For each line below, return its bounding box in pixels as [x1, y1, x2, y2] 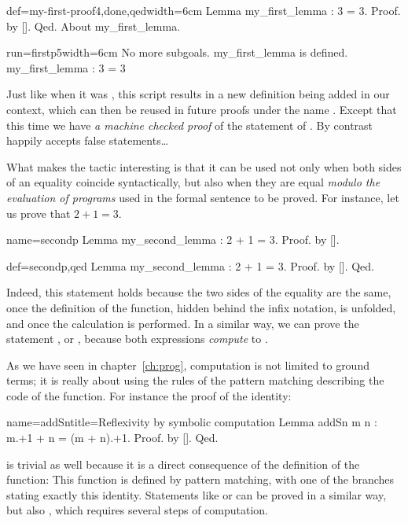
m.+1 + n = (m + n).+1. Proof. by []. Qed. [6, 429, 219, 446]
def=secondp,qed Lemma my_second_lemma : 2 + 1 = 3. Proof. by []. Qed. [6, 257, 375, 274]
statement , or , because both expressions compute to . [6, 330, 268, 347]
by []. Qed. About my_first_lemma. [6, 17, 181, 34]
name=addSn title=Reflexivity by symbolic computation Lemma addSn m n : [6, 414, 377, 430]
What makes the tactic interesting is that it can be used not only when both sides [6, 158, 402, 175]
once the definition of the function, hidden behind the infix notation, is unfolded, [6, 299, 396, 315]
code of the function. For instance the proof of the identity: [6, 387, 292, 403]
